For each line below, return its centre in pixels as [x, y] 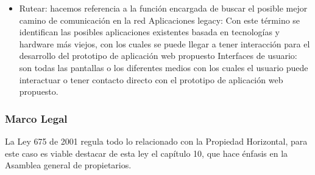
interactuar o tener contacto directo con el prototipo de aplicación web [151, 79]
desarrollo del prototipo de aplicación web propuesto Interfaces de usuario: [158, 56]
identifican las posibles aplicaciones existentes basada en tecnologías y [149, 32]
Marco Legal [36, 118]
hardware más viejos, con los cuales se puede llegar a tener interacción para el [165, 43]
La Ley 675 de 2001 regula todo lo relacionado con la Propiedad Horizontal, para [156, 141]
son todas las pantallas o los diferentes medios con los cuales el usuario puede [164, 67]
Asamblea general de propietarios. [68, 165]
